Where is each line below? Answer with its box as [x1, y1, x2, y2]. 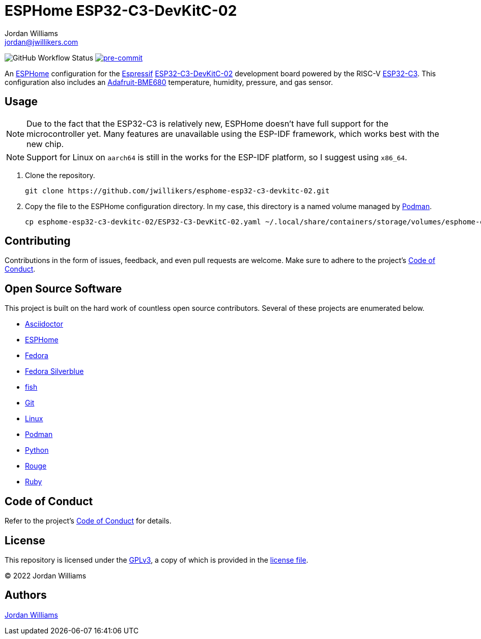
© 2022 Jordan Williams [5, 571, 87, 580]
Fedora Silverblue [25, 367, 84, 376]
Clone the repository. [25, 170, 95, 180]
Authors [5, 589, 47, 602]
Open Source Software [5, 282, 122, 295]
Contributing [5, 235, 71, 248]
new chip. [26, 138, 64, 149]
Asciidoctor [25, 319, 63, 329]
